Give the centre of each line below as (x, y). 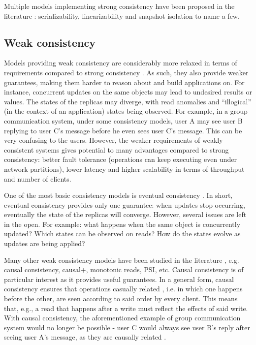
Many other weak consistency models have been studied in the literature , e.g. (122, 260)
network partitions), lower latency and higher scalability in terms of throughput (124, 169)
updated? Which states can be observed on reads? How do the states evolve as (122, 234)
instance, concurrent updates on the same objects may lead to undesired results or (128, 92)
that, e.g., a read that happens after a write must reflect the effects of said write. (126, 308)
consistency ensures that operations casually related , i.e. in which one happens (123, 289)
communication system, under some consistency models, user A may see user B (123, 120)
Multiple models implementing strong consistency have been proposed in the (119, 6)
